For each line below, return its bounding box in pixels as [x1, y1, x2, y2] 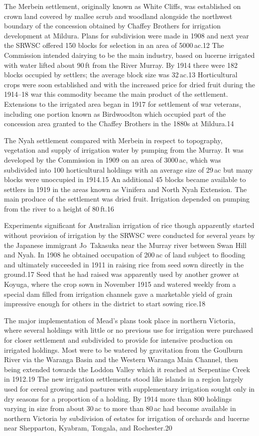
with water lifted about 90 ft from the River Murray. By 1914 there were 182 [4, 59, 238, 70]
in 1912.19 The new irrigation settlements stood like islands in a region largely [4, 374, 244, 384]
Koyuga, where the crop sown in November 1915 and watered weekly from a [4, 279, 236, 289]
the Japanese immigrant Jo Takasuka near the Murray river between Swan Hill [4, 239, 247, 250]
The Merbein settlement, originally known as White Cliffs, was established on [4, 1, 241, 11]
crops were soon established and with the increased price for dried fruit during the [4, 79, 255, 89]
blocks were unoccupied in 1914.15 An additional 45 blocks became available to [4, 174, 246, 185]
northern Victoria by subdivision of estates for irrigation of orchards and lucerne [4, 413, 250, 423]
